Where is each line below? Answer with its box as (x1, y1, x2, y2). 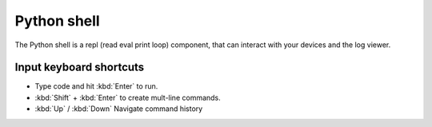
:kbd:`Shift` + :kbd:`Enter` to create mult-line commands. (34, 93, 222, 102)
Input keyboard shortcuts (14, 61, 145, 74)
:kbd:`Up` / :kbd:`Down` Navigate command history (34, 104, 203, 113)
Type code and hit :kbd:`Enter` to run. (34, 81, 158, 91)
